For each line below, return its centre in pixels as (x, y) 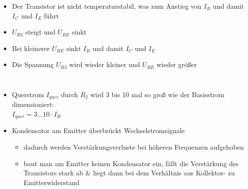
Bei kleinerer (31, 48)
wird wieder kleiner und (105, 64)
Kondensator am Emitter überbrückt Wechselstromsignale (98, 130)
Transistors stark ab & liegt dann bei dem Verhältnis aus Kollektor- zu (129, 173)
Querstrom (28, 94)
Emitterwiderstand (52, 182)
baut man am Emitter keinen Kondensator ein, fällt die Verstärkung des (131, 163)
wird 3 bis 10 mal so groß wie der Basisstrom (157, 94)
